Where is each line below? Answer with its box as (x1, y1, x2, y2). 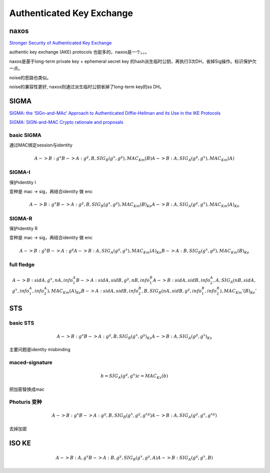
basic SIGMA (9, 132, 42, 139)
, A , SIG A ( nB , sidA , (213, 277, 256, 284)
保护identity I (9, 179, 36, 185)
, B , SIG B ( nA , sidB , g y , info (141, 287, 202, 295)
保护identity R (9, 226, 38, 232)
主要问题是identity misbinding (9, 347, 71, 353)
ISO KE (9, 439, 31, 447)
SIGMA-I (9, 169, 30, 176)
